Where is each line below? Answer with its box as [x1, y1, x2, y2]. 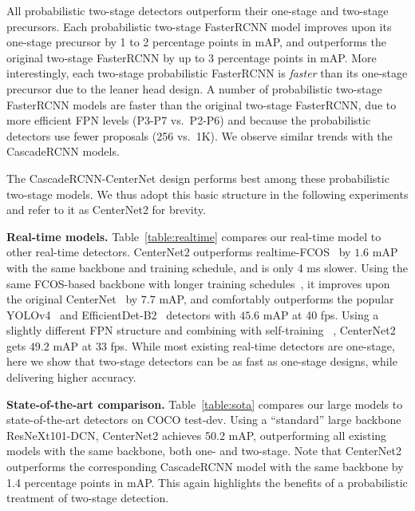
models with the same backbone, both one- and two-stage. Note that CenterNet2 [6, 442, 401, 459]
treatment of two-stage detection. [6, 489, 169, 506]
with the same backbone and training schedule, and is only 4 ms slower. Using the [6, 259, 408, 275]
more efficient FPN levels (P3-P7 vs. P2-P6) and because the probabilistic [6, 112, 371, 129]
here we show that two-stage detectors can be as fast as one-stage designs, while [6, 353, 397, 370]
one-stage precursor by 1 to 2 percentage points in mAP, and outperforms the [6, 34, 386, 50]
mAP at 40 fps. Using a [263, 306, 379, 323]
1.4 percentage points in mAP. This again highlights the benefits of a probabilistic [6, 473, 408, 490]
